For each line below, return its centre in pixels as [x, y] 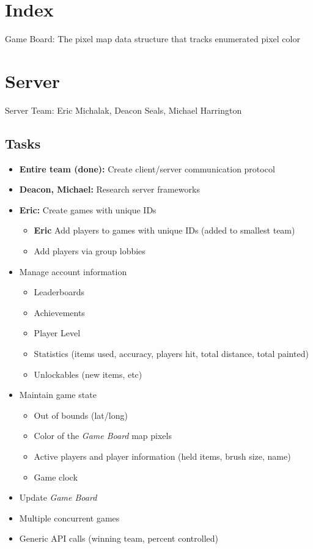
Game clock [56, 477]
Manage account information [73, 271]
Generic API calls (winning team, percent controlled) [119, 538]
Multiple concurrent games [69, 518]
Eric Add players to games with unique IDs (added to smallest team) [164, 230]
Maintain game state [58, 395]
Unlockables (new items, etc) [88, 374]
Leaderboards [59, 292]
